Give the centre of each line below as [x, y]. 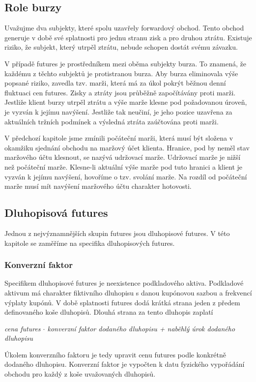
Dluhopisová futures [56, 213]
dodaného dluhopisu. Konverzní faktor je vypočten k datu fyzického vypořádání [125, 364]
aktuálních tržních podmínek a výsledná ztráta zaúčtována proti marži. [112, 121]
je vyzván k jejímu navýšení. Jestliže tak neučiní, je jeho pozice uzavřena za [118, 111]
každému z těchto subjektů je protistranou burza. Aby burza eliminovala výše [121, 73]
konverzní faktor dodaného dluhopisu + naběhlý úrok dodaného [141, 328]
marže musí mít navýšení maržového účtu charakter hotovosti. [98, 186]
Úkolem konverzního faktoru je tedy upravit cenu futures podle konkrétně [115, 354]
